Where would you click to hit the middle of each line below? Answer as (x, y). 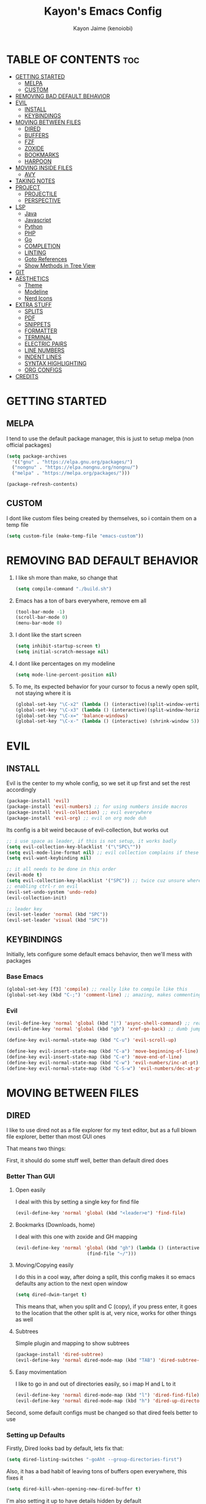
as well (24, 1319)
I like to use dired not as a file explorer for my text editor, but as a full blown (101, 1130)
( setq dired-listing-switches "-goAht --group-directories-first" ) (94, 1460)
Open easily (30, 1190)
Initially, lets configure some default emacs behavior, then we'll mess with (99, 954)
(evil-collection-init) (37, 898)
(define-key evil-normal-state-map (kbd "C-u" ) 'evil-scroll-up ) (91, 1040)
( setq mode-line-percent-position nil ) (66, 675)
